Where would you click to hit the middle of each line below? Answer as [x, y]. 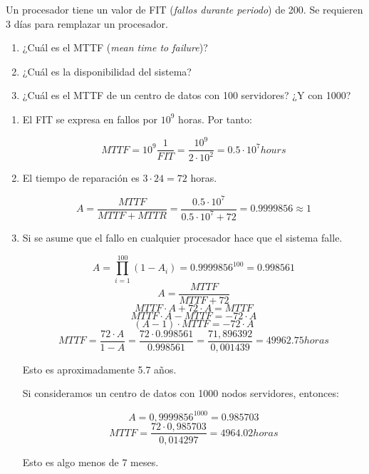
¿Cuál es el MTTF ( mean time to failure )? [115, 47]
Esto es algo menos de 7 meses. [90, 462]
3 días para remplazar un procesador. [87, 23]
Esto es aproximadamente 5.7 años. [99, 369]
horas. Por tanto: [215, 119]
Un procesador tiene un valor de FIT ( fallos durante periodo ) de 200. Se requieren [184, 9]
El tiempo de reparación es [81, 178]
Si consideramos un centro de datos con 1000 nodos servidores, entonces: [181, 393]
